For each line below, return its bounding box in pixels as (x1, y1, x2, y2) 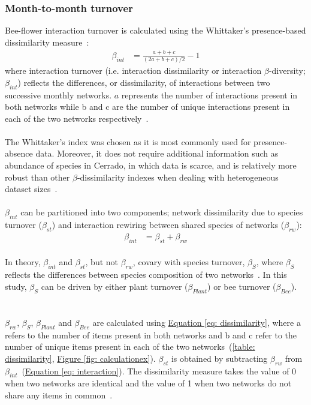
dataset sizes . (5, 182, 58, 195)
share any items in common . (5, 389, 113, 401)
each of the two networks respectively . (5, 112, 149, 124)
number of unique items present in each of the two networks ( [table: (5, 340, 255, 353)
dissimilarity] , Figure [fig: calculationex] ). (5, 352, 156, 364)
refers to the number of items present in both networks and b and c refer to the (5, 328, 297, 341)
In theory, (5, 256, 41, 268)
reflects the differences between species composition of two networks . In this (5, 268, 287, 281)
